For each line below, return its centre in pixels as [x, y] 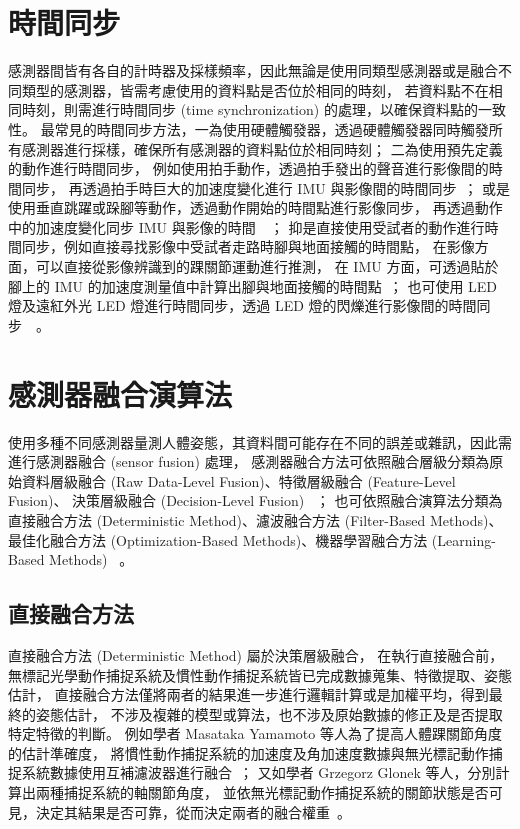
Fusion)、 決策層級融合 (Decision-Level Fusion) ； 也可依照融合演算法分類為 [255, 500]
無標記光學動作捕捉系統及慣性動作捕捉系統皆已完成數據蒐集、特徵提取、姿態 [260, 674]
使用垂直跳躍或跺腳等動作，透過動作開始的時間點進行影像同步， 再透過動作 [255, 207]
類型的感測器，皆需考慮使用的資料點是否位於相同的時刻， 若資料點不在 [255, 89]
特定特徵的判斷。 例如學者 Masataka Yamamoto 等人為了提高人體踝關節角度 [255, 733]
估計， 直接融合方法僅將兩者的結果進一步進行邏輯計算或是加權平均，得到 [248, 694]
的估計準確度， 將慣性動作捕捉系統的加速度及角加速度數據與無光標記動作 [248, 752]
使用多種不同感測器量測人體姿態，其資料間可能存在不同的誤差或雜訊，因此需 [260, 441]
